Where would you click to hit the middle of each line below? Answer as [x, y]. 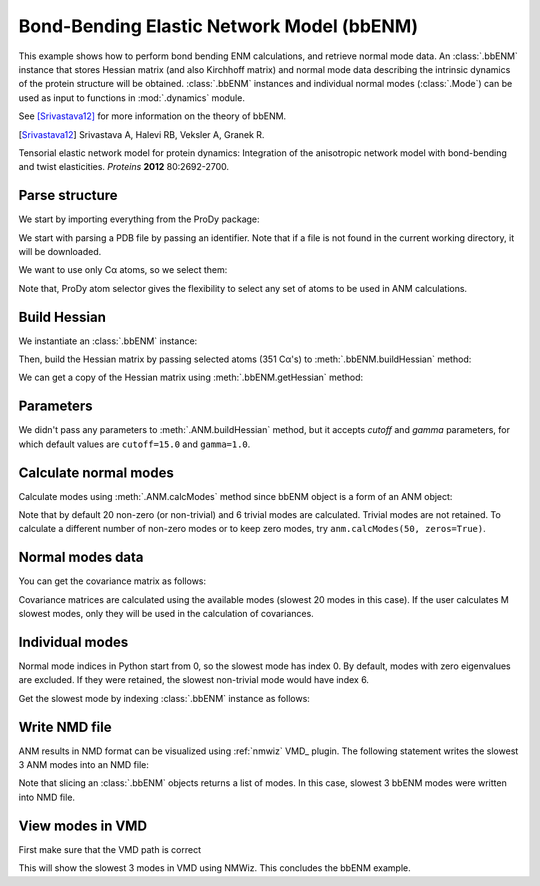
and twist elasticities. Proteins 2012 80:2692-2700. [124, 167]
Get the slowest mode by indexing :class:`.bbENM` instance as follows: [164, 698]
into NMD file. [46, 797]
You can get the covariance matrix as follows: [112, 581]
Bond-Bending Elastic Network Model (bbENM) [218, 26]
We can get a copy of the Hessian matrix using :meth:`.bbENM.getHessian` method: [191, 377]
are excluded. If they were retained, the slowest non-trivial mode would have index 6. [194, 680]
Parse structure [68, 195]
